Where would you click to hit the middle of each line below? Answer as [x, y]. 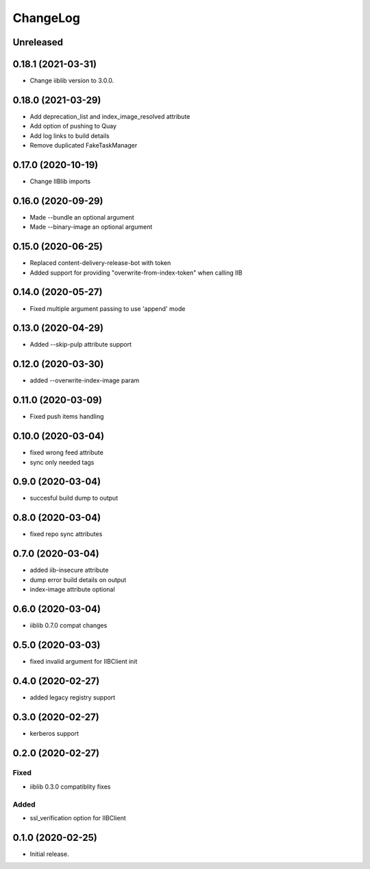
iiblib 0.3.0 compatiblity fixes [70, 787]
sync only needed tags [62, 462]
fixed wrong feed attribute [67, 452]
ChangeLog [46, 18]
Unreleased [38, 42]
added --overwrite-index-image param [85, 380]
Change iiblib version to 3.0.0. [72, 81]
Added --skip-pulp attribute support [81, 345]
